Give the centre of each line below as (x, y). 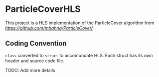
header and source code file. (35, 61)
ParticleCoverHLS (43, 9)
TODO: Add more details (30, 70)
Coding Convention (36, 44)
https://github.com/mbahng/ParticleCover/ (49, 28)
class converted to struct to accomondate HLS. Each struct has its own (79, 55)
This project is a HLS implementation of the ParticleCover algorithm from (80, 23)
